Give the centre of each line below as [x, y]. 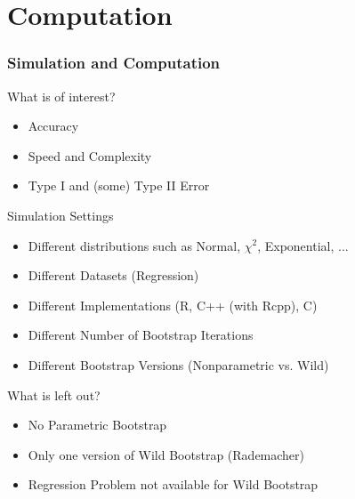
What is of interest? [61, 96]
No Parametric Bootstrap [97, 425]
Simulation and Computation [114, 63]
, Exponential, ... [303, 245]
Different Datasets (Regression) [113, 275]
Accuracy [53, 126]
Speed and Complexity [90, 155]
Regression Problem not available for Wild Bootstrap [173, 484]
